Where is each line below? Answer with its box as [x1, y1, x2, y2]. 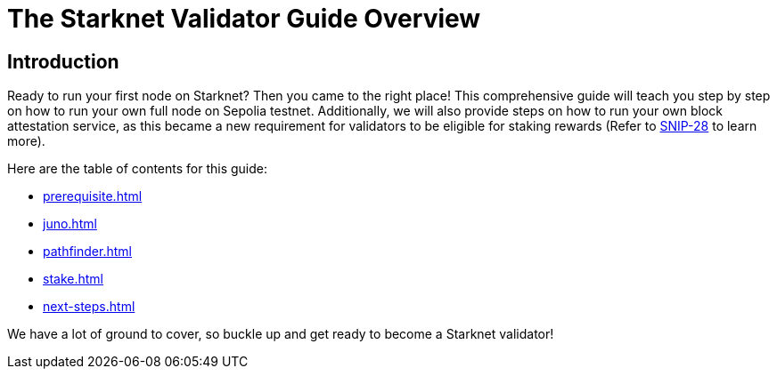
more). [7, 133, 45, 149]
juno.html [43, 216, 97, 232]
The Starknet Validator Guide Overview [7, 4, 481, 34]
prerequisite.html [43, 188, 143, 204]
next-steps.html [43, 299, 135, 315]
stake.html [43, 271, 103, 287]
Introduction [7, 50, 119, 73]
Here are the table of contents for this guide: [7, 161, 268, 177]
